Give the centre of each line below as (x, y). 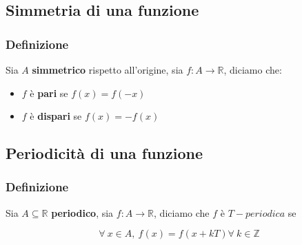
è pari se (49, 93)
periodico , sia (82, 212)
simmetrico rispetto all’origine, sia (108, 70)
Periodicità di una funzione (104, 153)
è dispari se (56, 116)
